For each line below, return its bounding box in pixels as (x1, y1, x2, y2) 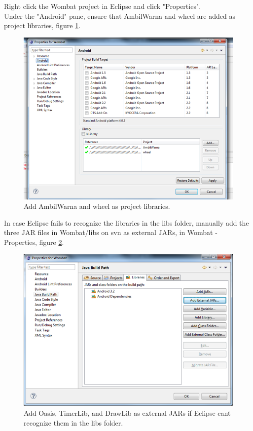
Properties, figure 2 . (4, 236, 64, 247)
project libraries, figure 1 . (4, 20, 81, 31)
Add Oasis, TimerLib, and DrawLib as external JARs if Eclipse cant (24, 408, 231, 418)
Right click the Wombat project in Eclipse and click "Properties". (4, 1, 201, 11)
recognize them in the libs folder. (24, 417, 123, 428)
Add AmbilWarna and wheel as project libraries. (24, 201, 170, 211)
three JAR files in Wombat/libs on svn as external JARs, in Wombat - (4, 227, 217, 237)
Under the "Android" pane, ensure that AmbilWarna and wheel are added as (4, 10, 235, 21)
